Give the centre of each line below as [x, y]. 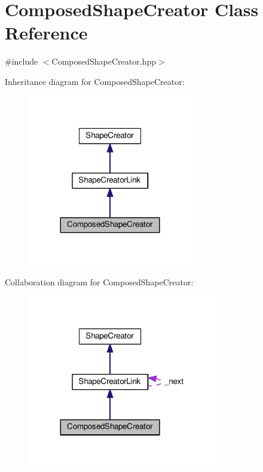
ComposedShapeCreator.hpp [104, 61]
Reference [46, 33]
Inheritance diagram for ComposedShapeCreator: [95, 81]
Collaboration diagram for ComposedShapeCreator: [99, 281]
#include [22, 61]
